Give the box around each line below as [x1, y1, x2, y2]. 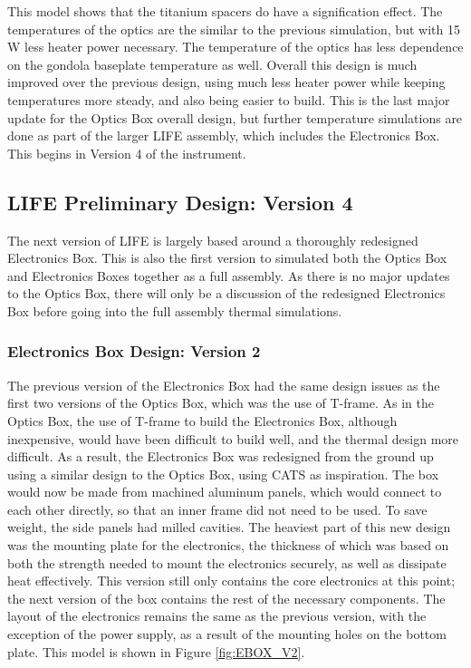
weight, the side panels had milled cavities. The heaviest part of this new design [7, 518, 451, 537]
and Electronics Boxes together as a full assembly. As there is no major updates [7, 266, 450, 285]
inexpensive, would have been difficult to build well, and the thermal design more [7, 429, 459, 448]
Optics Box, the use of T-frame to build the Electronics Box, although [7, 411, 398, 430]
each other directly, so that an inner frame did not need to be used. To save [7, 499, 428, 518]
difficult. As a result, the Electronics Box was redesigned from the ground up [7, 447, 434, 466]
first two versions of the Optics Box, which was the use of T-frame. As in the [7, 393, 434, 412]
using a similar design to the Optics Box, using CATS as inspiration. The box [7, 464, 439, 483]
